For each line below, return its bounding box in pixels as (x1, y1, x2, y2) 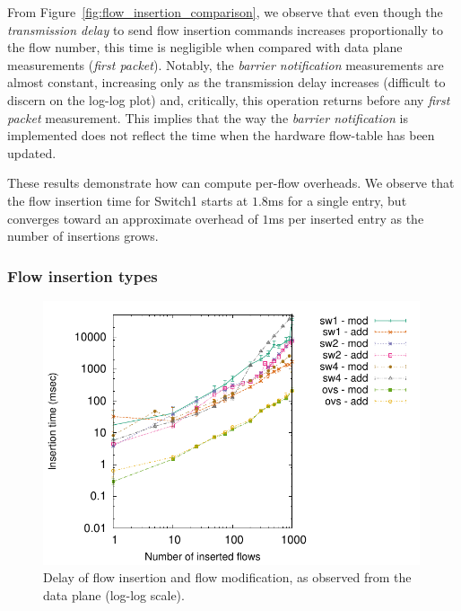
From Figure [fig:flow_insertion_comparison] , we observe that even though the (7, 3, 443, 21)
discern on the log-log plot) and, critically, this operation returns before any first (7, 90, 450, 109)
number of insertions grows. (7, 226, 159, 245)
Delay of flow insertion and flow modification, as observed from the (43, 568, 412, 587)
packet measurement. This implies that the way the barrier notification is (7, 108, 408, 127)
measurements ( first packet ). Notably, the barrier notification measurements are (7, 55, 444, 74)
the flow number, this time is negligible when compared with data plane (7, 38, 403, 57)
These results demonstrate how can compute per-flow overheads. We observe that (7, 173, 455, 192)
